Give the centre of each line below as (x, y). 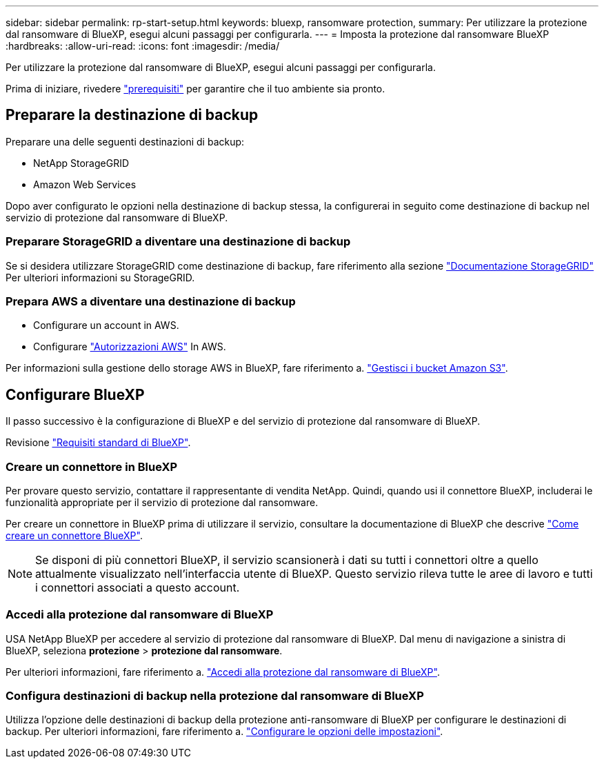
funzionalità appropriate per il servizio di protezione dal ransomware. (162, 502)
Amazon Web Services (85, 184)
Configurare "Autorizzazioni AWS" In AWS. (130, 347)
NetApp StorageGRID (81, 163)
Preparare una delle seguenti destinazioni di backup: (125, 141)
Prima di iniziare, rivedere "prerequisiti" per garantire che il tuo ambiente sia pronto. (195, 89)
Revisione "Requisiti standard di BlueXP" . (98, 443)
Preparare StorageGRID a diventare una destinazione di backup (178, 242)
